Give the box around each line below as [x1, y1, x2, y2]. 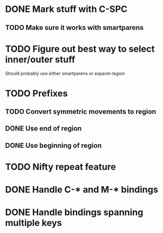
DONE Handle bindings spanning [5, 207, 144, 218]
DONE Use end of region [5, 124, 82, 133]
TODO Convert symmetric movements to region [5, 108, 157, 116]
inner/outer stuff [5, 54, 76, 65]
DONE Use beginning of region [5, 141, 102, 150]
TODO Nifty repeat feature [5, 161, 116, 173]
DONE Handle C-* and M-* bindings [5, 184, 159, 195]
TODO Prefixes [5, 88, 68, 99]
